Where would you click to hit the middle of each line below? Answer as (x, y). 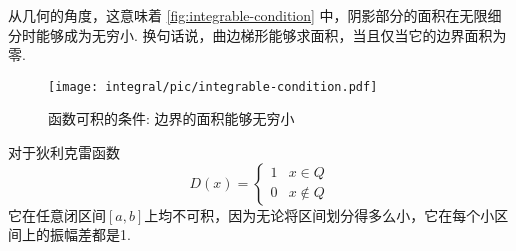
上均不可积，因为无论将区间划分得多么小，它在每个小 (319, 214)
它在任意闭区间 (57, 214)
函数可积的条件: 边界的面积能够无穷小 (171, 118)
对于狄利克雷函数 (64, 152)
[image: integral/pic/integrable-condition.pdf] (213, 86)
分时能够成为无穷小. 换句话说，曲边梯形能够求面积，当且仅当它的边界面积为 (257, 34)
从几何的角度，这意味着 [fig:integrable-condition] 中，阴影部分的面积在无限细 (255, 15)
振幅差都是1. (90, 234)
